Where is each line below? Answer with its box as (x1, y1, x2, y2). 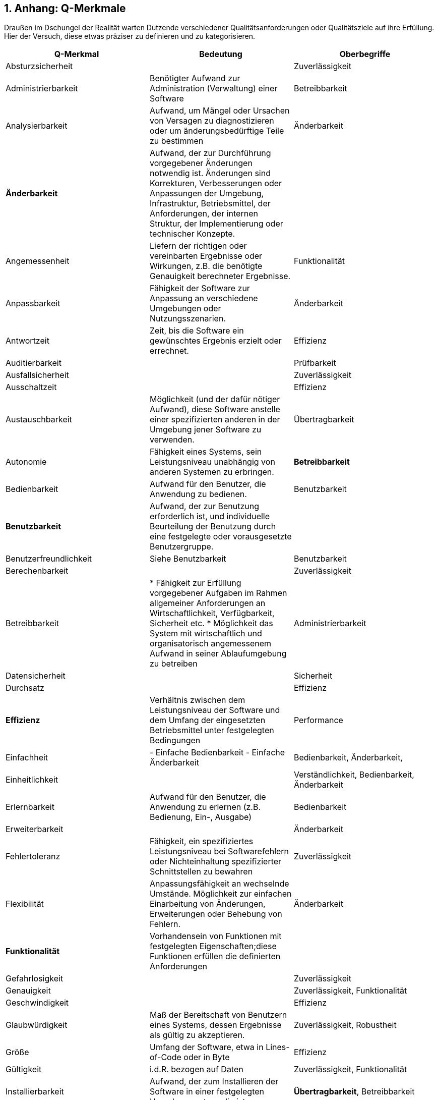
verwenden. (149, 434, 195, 445)
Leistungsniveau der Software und (149, 705, 280, 716)
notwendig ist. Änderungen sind (149, 168, 271, 179)
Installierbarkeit (6, 1086, 64, 1097)
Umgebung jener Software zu (149, 424, 262, 435)
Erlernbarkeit (6, 802, 54, 812)
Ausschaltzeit (6, 382, 57, 393)
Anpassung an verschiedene (149, 293, 258, 304)
